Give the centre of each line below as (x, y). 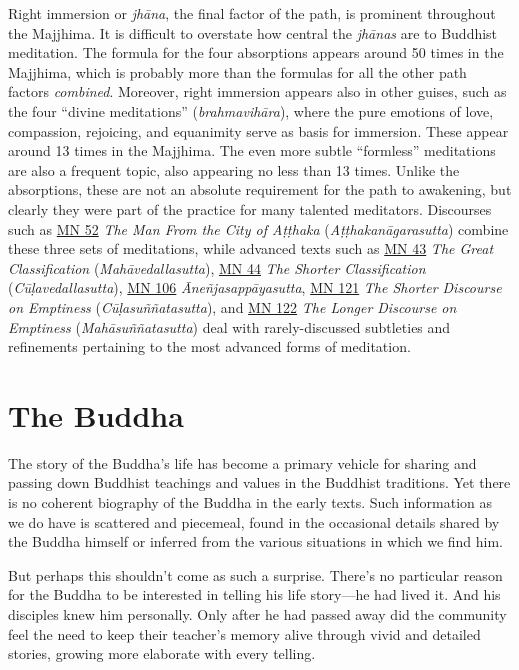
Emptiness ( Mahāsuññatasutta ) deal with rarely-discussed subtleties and (229, 326)
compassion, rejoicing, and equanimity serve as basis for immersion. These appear (258, 130)
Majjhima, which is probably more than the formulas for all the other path (237, 71)
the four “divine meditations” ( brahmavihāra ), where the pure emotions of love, (251, 110)
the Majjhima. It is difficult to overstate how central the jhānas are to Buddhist (253, 32)
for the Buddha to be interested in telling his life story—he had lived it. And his (254, 594)
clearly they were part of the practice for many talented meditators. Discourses (250, 208)
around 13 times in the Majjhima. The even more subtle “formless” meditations (252, 150)
